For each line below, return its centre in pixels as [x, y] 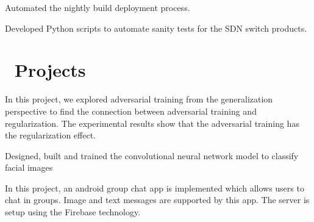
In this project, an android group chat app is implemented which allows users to [155, 188]
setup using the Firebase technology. [73, 212]
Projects [50, 70]
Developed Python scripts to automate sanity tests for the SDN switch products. [156, 28]
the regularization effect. [51, 135]
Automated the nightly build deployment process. [98, 7]
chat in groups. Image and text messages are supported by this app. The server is [157, 200]
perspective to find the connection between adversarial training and [131, 111]
